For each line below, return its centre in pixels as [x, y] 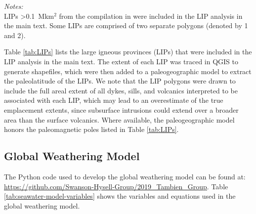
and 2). [15, 35]
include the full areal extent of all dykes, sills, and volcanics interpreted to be [121, 90]
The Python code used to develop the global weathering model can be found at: [125, 176]
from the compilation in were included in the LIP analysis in [151, 16]
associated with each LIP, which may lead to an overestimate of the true [114, 100]
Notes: [14, 6]
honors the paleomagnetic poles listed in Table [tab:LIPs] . [91, 129]
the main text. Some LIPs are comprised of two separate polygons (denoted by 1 [126, 25]
